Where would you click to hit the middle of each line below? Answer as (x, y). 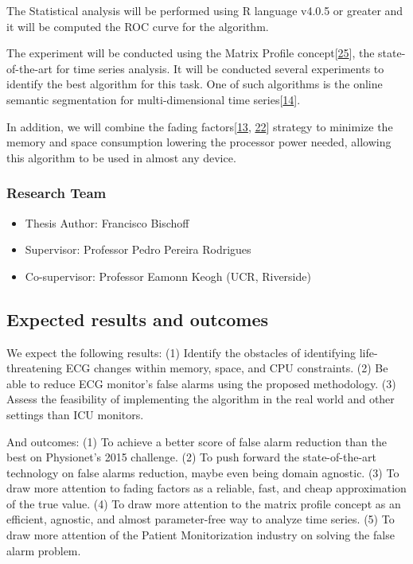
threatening (35, 368)
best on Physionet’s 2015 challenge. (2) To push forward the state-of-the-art (192, 457)
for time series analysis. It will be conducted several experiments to (220, 68)
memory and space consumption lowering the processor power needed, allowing (199, 142)
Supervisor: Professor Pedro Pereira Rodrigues (138, 249)
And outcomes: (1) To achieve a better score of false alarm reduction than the (197, 441)
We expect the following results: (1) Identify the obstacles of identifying (181, 352)
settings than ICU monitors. (75, 414)
